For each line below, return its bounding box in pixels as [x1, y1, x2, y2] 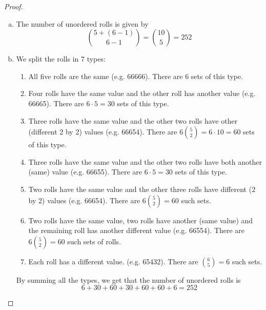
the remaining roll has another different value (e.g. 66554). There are [28, 225, 245, 236]
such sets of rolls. [67, 236, 121, 246]
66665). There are [28, 98, 84, 108]
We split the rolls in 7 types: [16, 53, 106, 64]
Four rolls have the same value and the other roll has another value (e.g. [28, 88, 256, 99]
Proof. [4, 1, 23, 11]
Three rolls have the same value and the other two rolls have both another [28, 156, 262, 167]
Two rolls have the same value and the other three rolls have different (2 [28, 183, 256, 194]
